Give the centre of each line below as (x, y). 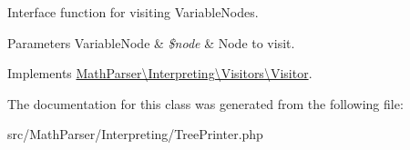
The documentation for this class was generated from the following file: (205, 103)
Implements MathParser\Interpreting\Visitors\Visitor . (160, 73)
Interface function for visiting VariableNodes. (133, 12)
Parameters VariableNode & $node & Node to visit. (151, 42)
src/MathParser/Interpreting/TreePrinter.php (135, 134)
